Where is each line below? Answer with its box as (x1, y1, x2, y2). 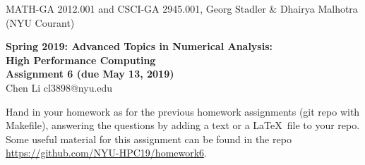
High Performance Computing (6, 52, 156, 67)
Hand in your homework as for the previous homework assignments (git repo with (6, 104, 360, 118)
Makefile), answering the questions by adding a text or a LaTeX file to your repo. (6, 118, 360, 133)
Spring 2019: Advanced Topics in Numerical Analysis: (6, 39, 273, 54)
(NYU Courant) (6, 15, 75, 30)
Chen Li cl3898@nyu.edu (6, 80, 113, 94)
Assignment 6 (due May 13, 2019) (6, 66, 174, 81)
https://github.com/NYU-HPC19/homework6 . (6, 145, 208, 160)
